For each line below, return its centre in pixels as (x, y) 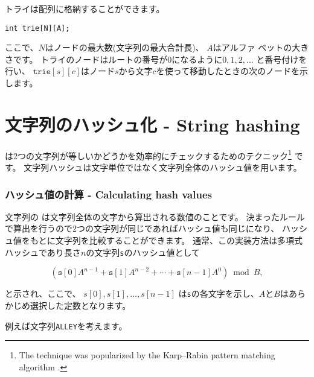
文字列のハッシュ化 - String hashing (152, 124)
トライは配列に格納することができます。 (85, 8)
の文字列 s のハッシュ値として (143, 252)
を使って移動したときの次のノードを (228, 71)
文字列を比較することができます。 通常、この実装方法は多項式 (179, 240)
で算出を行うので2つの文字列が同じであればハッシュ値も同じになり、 (142, 228)
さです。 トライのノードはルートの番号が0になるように (114, 59)
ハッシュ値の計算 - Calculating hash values (108, 194)
